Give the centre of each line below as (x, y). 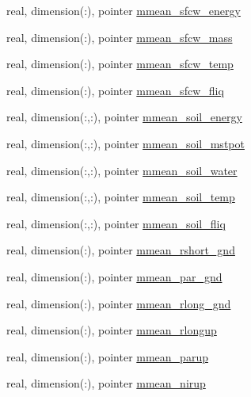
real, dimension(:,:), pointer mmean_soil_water (122, 170)
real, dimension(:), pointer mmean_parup (107, 356)
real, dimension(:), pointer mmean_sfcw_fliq (115, 90)
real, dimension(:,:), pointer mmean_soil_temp (121, 197)
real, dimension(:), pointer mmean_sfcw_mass (120, 37)
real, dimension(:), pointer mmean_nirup (106, 383)
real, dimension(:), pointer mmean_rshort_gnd (121, 250)
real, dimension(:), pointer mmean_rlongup (112, 330)
